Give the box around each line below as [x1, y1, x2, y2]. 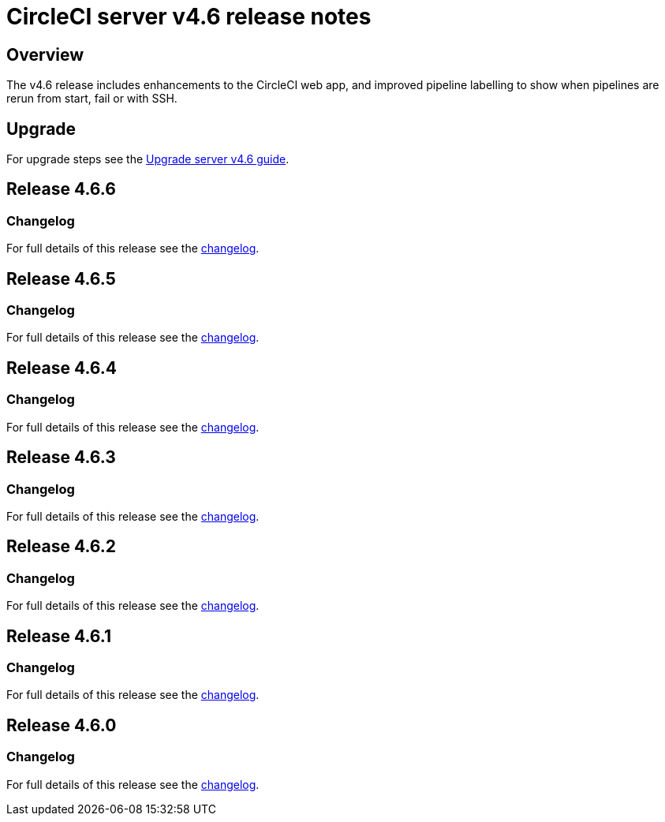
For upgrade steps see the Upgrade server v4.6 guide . [6, 152, 290, 166]
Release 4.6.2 [6, 536, 117, 557]
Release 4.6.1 [6, 626, 111, 646]
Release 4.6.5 [6, 268, 116, 289]
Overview [6, 44, 84, 65]
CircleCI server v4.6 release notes [6, 3, 372, 30]
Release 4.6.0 [6, 715, 117, 735]
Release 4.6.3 [6, 447, 116, 468]
